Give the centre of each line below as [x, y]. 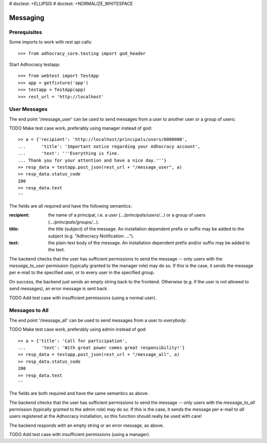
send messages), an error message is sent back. [59, 289]
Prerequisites [25, 32]
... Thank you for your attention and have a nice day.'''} [92, 160]
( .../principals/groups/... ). [74, 222]
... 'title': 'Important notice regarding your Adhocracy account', [109, 146]
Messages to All [29, 310]
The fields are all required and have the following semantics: [70, 206]
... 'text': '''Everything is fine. [69, 154]
